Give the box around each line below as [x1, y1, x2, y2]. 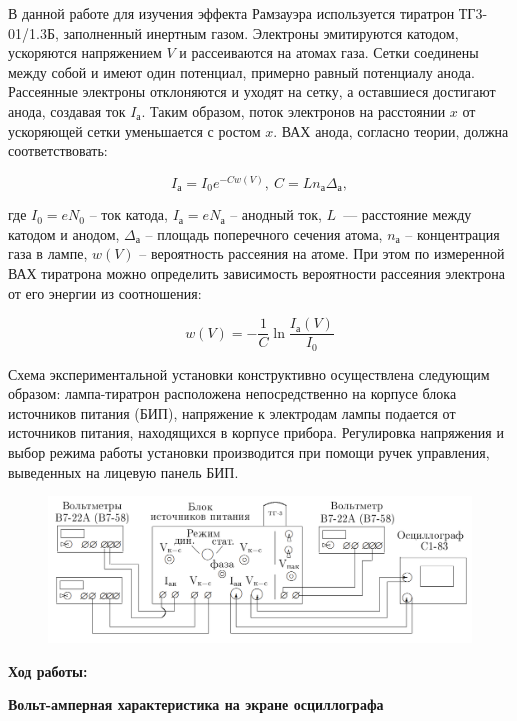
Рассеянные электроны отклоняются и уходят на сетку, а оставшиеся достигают [8, 81, 496, 102]
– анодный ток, [230, 204, 322, 225]
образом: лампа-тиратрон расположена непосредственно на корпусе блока [8, 383, 457, 404]
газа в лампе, [8, 243, 88, 264]
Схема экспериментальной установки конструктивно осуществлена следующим [8, 363, 490, 384]
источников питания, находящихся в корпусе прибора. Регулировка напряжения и [8, 422, 504, 443]
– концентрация [405, 223, 500, 244]
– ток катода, [89, 204, 168, 225]
